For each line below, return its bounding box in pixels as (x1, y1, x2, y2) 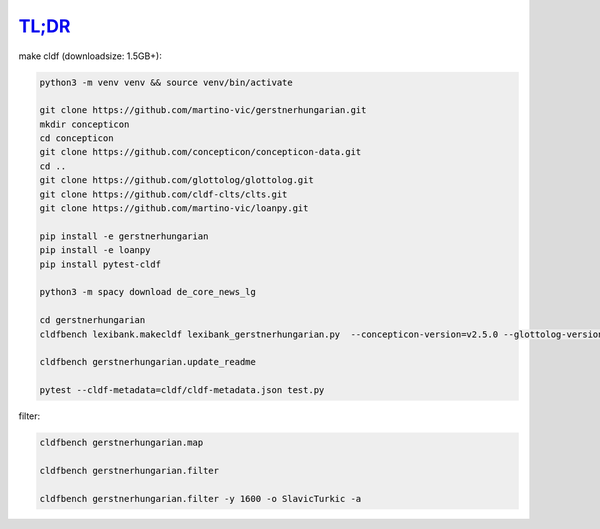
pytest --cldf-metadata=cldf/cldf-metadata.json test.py (39, 385, 325, 396)
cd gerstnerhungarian (39, 315, 146, 326)
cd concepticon (39, 133, 114, 144)
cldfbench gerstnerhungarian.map (39, 437, 204, 449)
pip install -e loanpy (39, 245, 151, 256)
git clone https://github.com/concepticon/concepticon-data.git (39, 146, 362, 158)
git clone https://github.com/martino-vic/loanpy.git (39, 203, 309, 214)
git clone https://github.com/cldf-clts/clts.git (39, 188, 288, 200)
